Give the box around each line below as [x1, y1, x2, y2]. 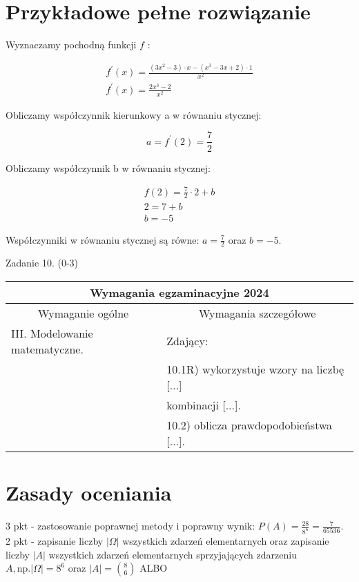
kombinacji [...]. [166, 396, 241, 413]
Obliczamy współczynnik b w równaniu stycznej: [6, 160, 211, 175]
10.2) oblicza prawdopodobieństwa [166, 416, 333, 433]
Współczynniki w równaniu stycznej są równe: [6, 232, 200, 246]
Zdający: [166, 333, 208, 349]
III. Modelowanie [11, 324, 93, 341]
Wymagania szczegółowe [198, 304, 316, 321]
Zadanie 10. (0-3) [6, 255, 78, 270]
